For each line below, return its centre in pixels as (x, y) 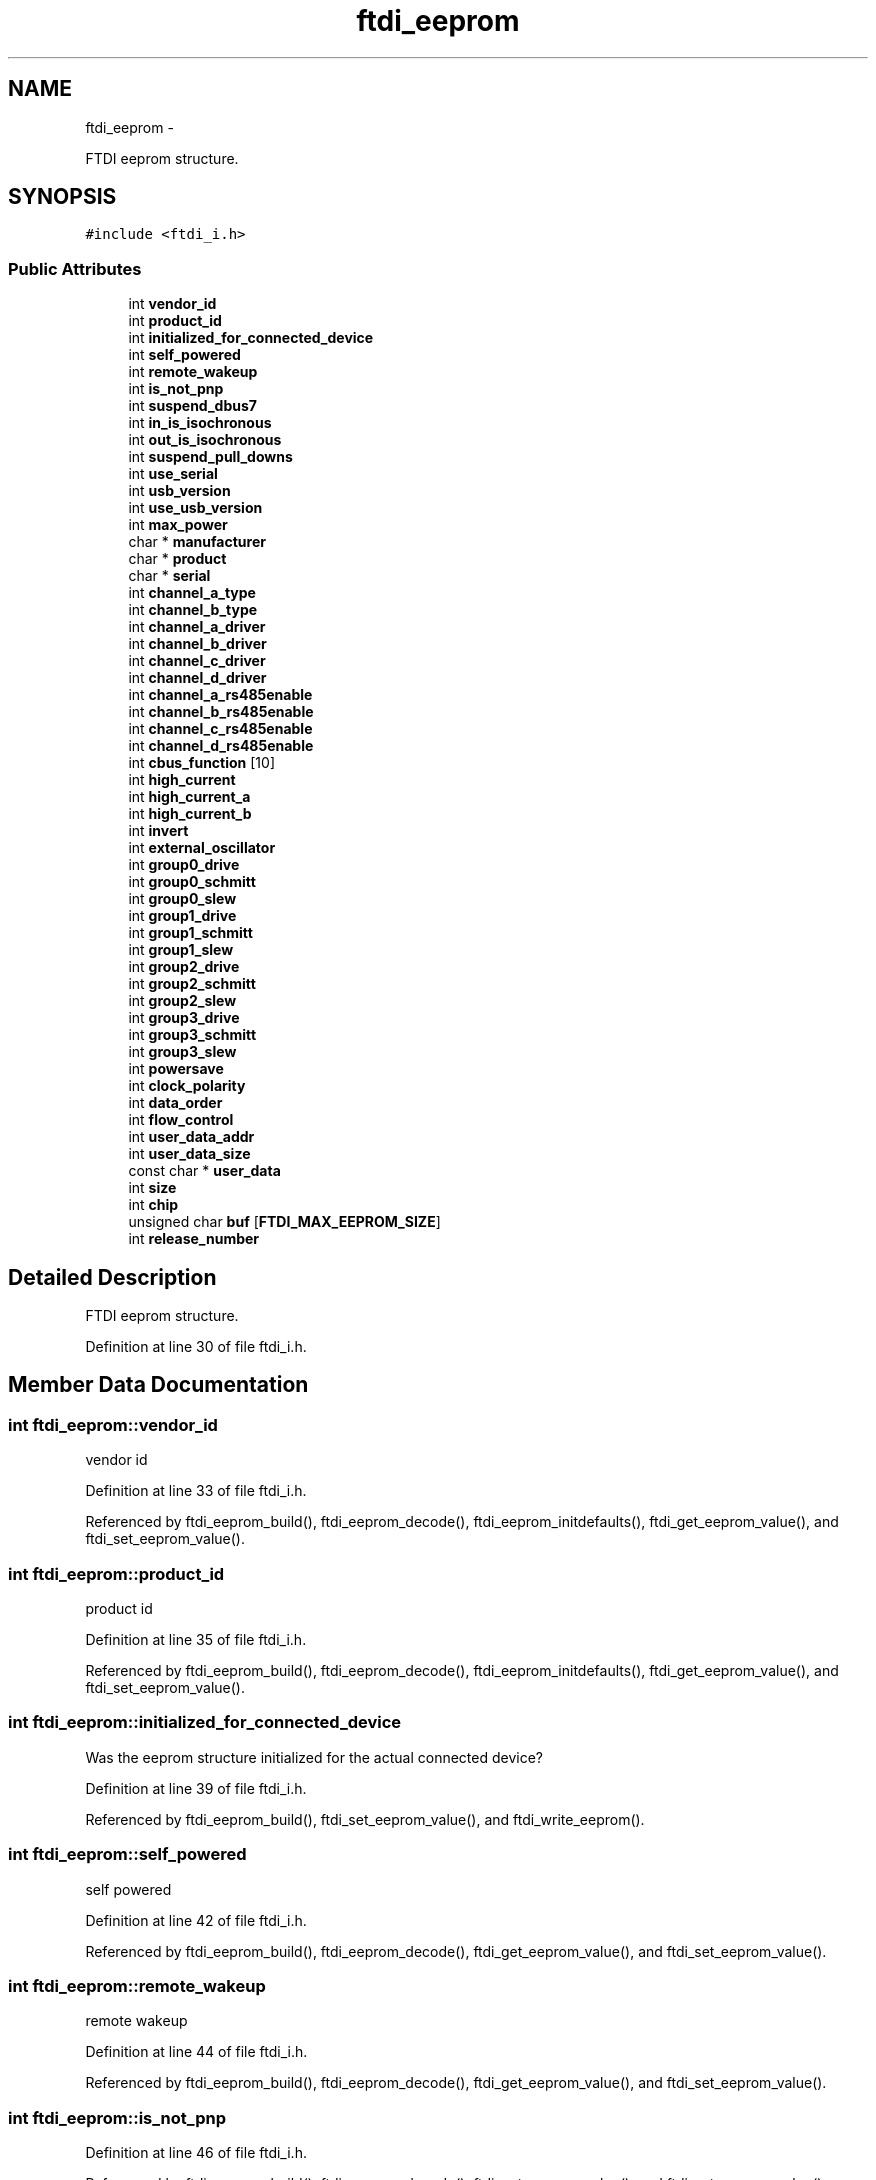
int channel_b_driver (197, 644)
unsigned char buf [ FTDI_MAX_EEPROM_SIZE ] (284, 1222)
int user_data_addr (191, 1137)
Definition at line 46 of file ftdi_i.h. (196, 2152)
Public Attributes (75, 268)
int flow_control (181, 1120)
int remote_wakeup (193, 372)
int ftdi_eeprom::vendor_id (113, 1424)
